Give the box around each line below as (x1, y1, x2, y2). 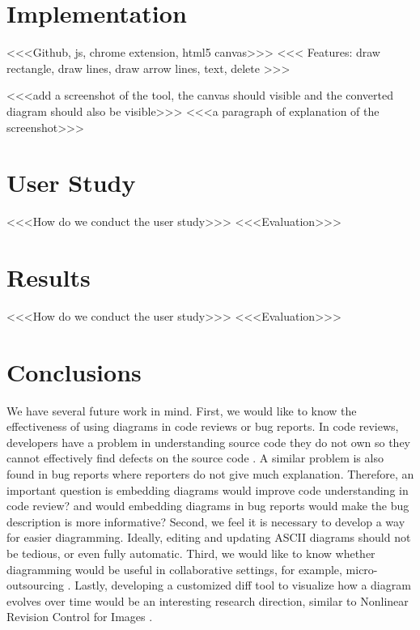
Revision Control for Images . (6, 608, 153, 625)
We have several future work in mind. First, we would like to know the (6, 402, 357, 419)
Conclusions (6, 355, 142, 388)
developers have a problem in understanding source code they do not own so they (6, 433, 411, 450)
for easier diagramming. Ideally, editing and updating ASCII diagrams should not (6, 529, 411, 546)
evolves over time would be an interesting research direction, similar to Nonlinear (6, 592, 409, 609)
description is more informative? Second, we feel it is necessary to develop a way (6, 513, 405, 530)
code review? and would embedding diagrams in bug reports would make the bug (6, 497, 409, 514)
